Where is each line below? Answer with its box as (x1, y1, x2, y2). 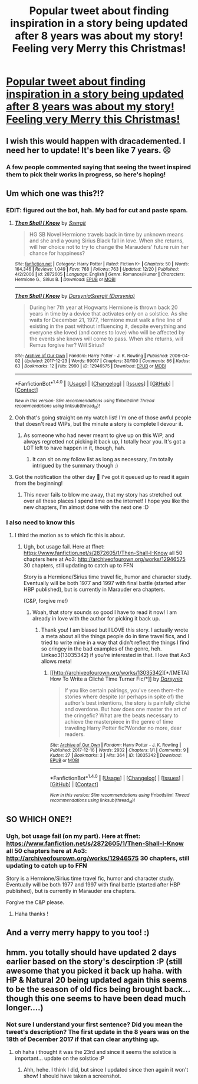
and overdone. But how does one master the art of (64, 706, 187, 713)
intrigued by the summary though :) (32, 462, 118, 469)
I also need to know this (6, 518, 75, 527)
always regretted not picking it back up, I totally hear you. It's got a (23, 438, 186, 445)
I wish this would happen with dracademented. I (6, 136, 186, 146)
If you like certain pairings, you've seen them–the (64, 687, 184, 694)
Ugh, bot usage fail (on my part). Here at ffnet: (6, 832, 141, 840)
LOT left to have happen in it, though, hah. (23, 444, 126, 452)
